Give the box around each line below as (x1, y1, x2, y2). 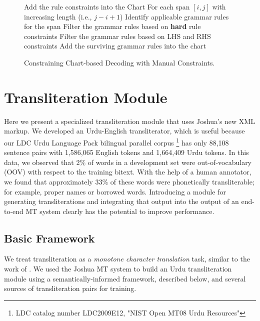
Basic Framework (4, 230, 95, 245)
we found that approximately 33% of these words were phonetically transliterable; (4, 176, 254, 186)
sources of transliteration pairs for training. (4, 283, 136, 293)
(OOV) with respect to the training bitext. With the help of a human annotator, (4, 166, 251, 177)
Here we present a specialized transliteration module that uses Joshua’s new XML (4, 115, 255, 126)
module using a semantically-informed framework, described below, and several (4, 273, 246, 283)
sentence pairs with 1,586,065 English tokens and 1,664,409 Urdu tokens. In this (4, 147, 249, 157)
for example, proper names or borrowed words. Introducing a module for (4, 186, 226, 196)
